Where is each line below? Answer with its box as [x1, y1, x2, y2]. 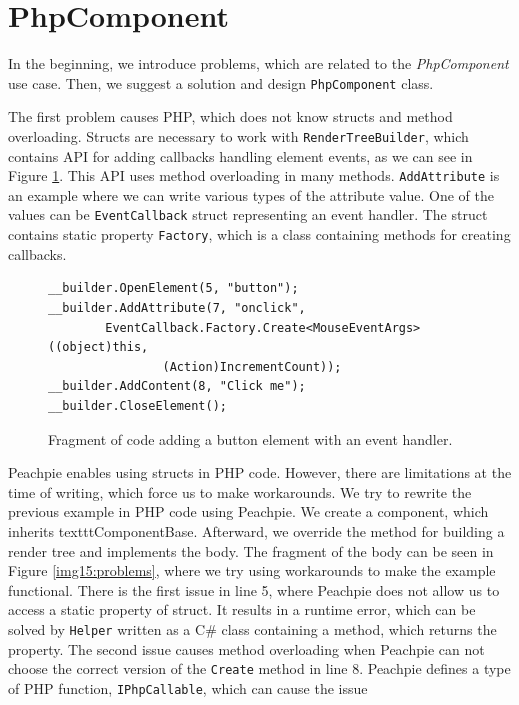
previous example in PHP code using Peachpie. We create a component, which [8, 501, 489, 522]
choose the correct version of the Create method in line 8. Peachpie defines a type [8, 658, 511, 679]
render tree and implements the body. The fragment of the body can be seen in [8, 540, 494, 561]
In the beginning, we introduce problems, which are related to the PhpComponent [8, 53, 509, 74]
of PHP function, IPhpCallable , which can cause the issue [8, 677, 368, 698]
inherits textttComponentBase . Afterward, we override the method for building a [8, 520, 505, 541]
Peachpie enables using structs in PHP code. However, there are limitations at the [8, 462, 512, 483]
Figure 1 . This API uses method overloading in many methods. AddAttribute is [8, 165, 500, 186]
